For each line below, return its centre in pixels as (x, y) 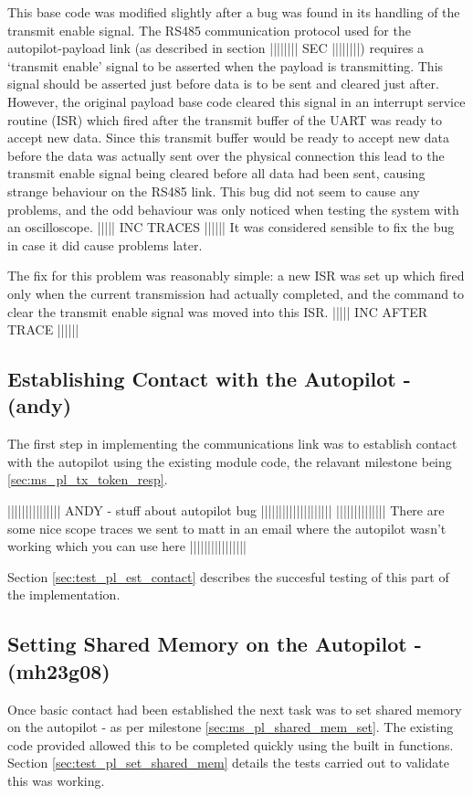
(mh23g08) (59, 670)
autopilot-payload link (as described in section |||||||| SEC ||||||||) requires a (216, 48)
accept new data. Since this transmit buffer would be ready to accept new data (229, 138)
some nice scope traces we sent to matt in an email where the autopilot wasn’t (227, 528)
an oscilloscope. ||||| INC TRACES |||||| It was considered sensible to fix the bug (231, 227)
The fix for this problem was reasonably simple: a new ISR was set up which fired (236, 276)
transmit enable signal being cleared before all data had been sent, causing (216, 173)
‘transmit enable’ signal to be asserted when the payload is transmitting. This (226, 65)
